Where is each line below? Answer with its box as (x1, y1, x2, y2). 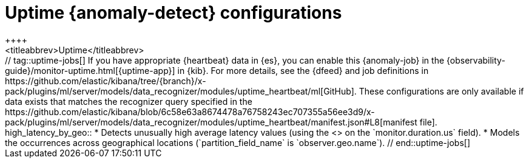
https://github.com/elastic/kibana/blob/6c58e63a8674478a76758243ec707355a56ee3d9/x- (5, 106, 375, 117)
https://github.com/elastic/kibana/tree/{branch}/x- (5, 75, 206, 86)
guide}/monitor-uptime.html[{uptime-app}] (5, 65, 175, 76)
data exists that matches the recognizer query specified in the (5, 96, 252, 107)
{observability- (446, 55, 505, 65)
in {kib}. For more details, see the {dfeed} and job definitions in (177, 65, 429, 76)
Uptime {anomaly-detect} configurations (5, 2, 342, 23)
